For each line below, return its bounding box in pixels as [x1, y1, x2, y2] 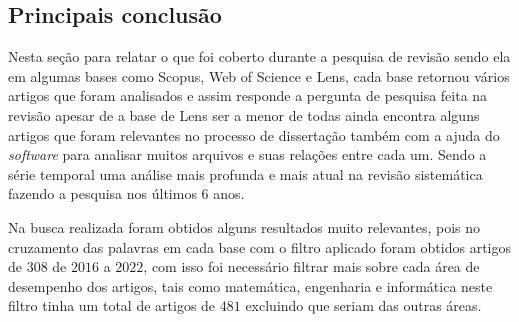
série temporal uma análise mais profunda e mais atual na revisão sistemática [8, 163, 483, 184]
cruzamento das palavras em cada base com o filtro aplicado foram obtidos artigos [8, 236, 511, 257]
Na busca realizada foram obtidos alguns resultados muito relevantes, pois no [8, 216, 481, 237]
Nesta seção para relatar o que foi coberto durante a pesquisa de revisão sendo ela [8, 46, 511, 67]
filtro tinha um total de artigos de [8, 295, 216, 316]
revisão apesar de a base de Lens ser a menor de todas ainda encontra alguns [8, 104, 480, 125]
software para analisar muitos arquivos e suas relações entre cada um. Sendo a [8, 144, 487, 165]
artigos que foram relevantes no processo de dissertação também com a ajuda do [8, 124, 500, 145]
